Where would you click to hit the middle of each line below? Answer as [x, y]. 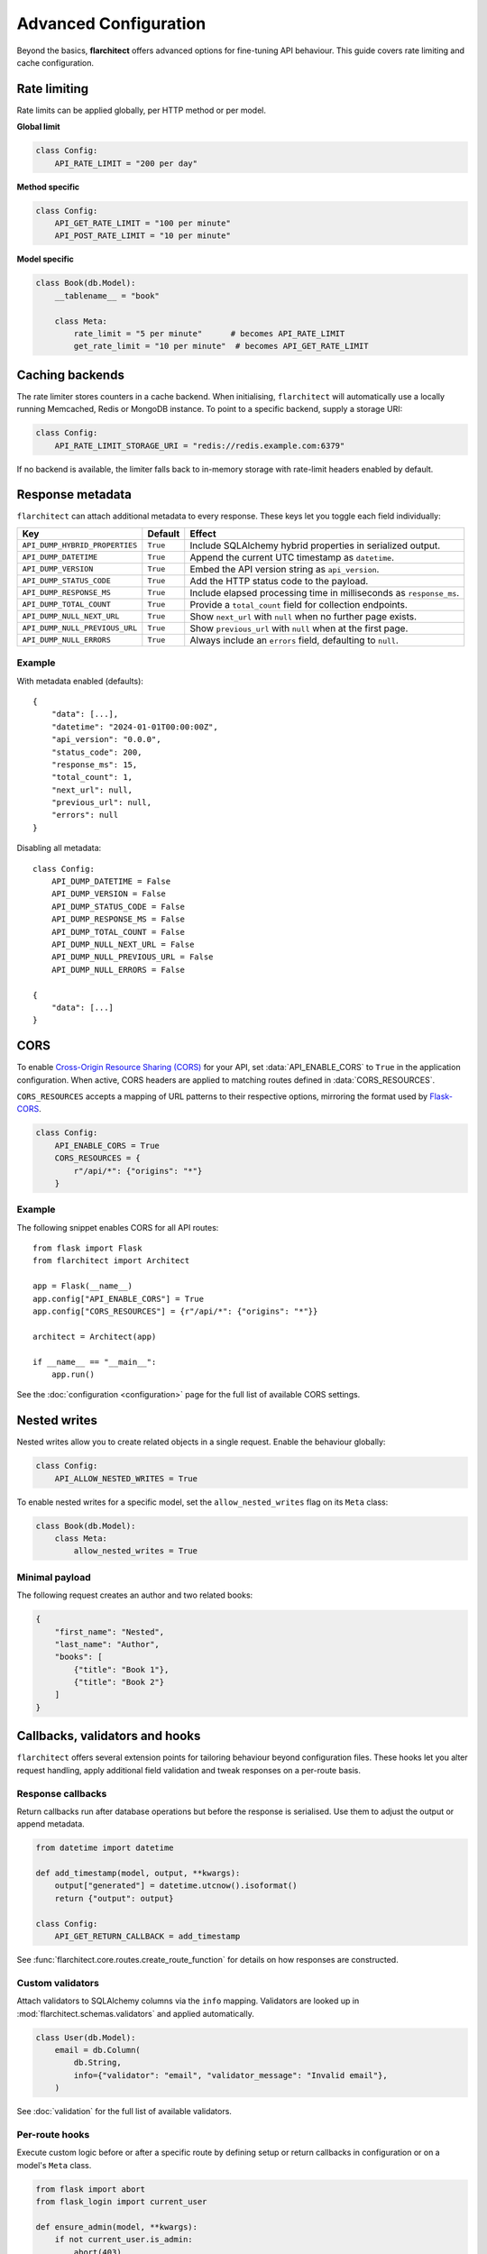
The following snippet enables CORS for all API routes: [118, 1227]
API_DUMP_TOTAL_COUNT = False [118, 932]
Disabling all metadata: [59, 848]
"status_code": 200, [96, 752]
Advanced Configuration [111, 23]
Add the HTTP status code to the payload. [279, 581]
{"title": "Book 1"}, [121, 1669]
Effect [203, 534]
